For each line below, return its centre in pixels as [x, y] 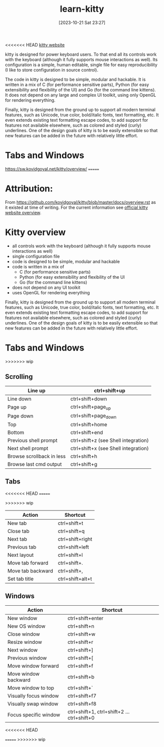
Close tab [19, 531]
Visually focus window [33, 696]
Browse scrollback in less [37, 456]
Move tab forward [28, 563]
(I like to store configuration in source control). [52, 70]
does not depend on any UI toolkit [46, 287]
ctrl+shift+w [82, 634]
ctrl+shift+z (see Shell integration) [110, 440]
